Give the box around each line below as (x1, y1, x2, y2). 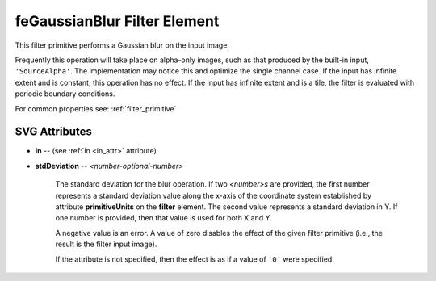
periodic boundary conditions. (15, 89, 115, 99)
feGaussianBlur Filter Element (15, 12, 220, 30)
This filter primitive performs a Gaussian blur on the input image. (15, 40, 230, 50)
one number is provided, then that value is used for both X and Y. (55, 213, 272, 223)
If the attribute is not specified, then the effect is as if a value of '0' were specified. (55, 254, 334, 264)
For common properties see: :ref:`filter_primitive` (15, 103, 177, 113)
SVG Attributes (15, 125, 92, 139)
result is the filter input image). (55, 239, 157, 250)
